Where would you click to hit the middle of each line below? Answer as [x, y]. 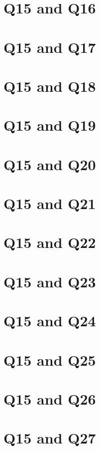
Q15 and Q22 [50, 242]
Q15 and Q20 [50, 164]
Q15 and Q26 [50, 398]
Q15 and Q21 [50, 203]
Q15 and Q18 [50, 86]
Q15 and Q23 [50, 281]
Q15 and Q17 [50, 47]
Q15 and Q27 [50, 438]
